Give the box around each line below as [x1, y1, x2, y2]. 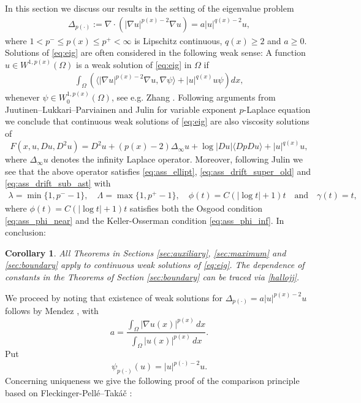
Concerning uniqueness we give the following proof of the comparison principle [5, 374, 300, 387]
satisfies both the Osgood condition [129, 201, 263, 214]
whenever [5, 91, 40, 104]
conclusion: [5, 226, 46, 239]
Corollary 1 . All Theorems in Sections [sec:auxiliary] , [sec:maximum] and [5, 246, 286, 259]
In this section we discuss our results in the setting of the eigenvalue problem [5, 2, 294, 14]
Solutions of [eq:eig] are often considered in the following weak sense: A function [5, 46, 306, 59]
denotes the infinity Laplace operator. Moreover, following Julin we [51, 153, 303, 166]
